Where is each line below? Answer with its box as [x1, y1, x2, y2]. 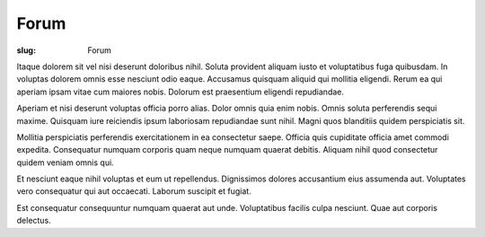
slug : [16, 45, 36, 56]
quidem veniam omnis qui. [16, 157, 114, 168]
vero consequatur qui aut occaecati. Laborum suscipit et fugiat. [16, 186, 251, 197]
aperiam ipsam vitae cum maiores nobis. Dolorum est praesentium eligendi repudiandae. [16, 86, 345, 97]
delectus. [16, 215, 51, 226]
